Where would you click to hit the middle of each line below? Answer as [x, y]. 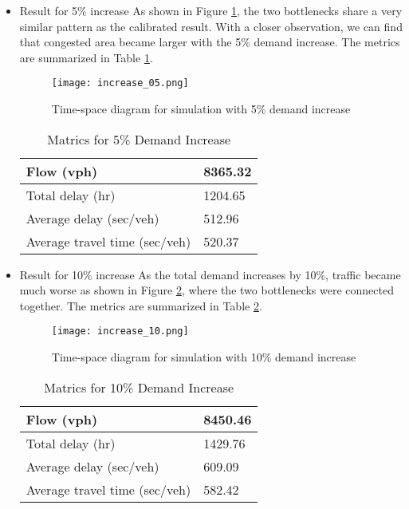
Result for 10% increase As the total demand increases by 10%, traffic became [210, 274]
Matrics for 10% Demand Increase [139, 387]
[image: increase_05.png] [120, 83]
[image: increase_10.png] [120, 331]
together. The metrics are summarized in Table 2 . [141, 305]
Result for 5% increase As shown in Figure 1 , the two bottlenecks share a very [211, 10]
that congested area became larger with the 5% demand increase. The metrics [210, 42]
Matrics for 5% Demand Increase [139, 139]
